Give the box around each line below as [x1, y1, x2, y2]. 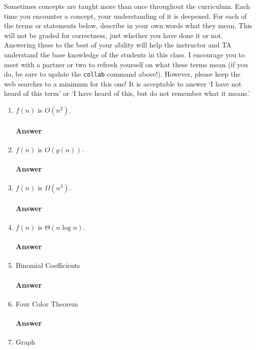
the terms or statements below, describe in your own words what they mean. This [4, 20, 253, 31]
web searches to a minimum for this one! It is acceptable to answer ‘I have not [4, 78, 242, 88]
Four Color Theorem [15, 298, 78, 308]
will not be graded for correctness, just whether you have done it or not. [4, 30, 223, 40]
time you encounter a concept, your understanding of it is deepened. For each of [4, 10, 247, 21]
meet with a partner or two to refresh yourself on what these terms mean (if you [4, 59, 248, 69]
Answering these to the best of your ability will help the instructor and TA [4, 40, 232, 50]
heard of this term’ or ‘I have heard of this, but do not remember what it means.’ [4, 88, 251, 98]
